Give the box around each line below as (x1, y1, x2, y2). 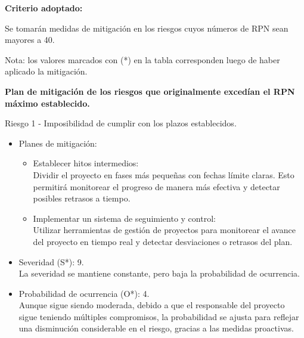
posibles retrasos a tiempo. (33, 192, 131, 204)
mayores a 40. (5, 33, 55, 46)
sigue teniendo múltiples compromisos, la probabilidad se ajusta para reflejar (18, 310, 299, 323)
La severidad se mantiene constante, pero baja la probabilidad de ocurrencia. (18, 267, 300, 280)
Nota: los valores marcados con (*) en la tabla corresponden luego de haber (5, 53, 280, 66)
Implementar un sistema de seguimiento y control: (33, 212, 216, 224)
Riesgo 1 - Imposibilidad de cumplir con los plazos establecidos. (5, 117, 237, 129)
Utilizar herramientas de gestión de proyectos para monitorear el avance (33, 224, 296, 236)
